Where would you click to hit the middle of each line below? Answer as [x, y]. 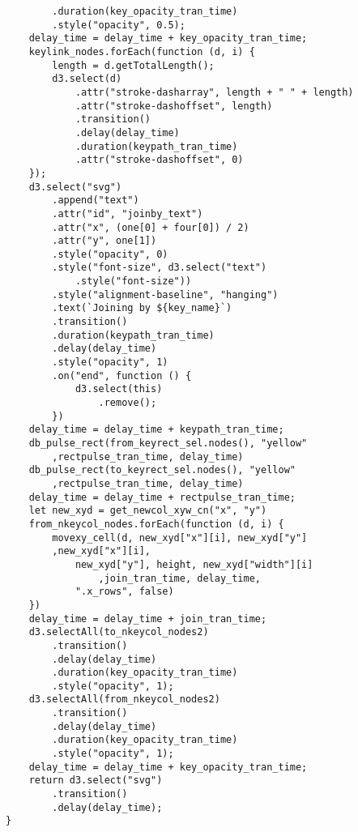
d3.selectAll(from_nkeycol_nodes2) [124, 700]
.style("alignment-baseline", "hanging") [165, 294]
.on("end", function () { [122, 375]
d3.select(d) [87, 79]
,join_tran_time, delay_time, [179, 578]
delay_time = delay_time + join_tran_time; [148, 619]
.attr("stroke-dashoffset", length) [174, 106]
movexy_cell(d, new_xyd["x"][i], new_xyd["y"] [180, 538]
